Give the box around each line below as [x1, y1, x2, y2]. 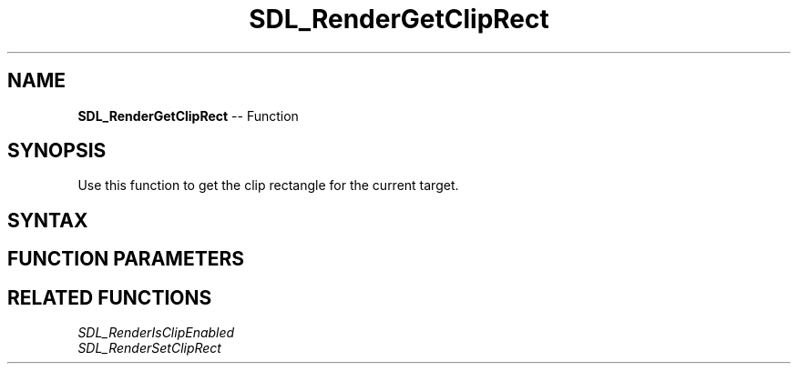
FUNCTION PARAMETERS [7, 247, 244, 271]
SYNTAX [7, 208, 88, 232]
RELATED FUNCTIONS [7, 286, 212, 309]
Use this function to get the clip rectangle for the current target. [77, 177, 459, 194]
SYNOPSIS [7, 139, 107, 163]
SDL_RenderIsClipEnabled [77, 325, 235, 341]
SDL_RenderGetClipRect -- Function [77, 107, 299, 124]
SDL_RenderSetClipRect [77, 340, 221, 356]
